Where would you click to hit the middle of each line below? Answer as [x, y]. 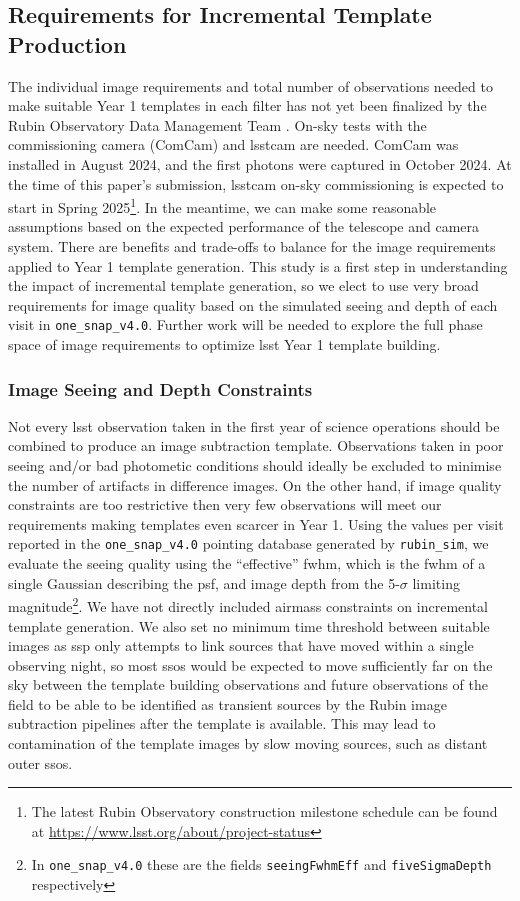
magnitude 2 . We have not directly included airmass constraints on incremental [248, 604]
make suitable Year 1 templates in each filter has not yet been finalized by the [247, 105]
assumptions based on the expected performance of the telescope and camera [244, 226]
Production [67, 43]
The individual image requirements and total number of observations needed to [250, 85]
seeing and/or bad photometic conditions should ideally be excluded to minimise [255, 465]
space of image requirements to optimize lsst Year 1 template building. [224, 344]
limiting [436, 582]
